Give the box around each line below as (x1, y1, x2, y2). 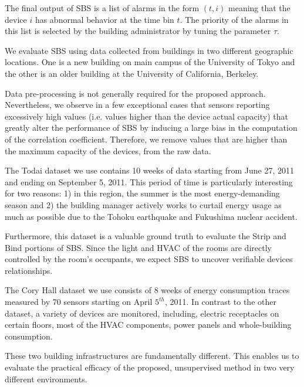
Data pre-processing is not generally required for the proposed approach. (5, 87, 266, 99)
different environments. (5, 372, 87, 385)
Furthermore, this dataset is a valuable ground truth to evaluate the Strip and (5, 230, 286, 242)
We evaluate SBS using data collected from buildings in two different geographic (5, 44, 293, 56)
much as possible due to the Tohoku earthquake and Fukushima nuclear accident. (5, 210, 298, 222)
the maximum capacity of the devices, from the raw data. (5, 144, 211, 157)
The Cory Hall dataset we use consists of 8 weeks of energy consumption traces (5, 284, 290, 296)
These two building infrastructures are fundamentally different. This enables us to (5, 349, 299, 362)
